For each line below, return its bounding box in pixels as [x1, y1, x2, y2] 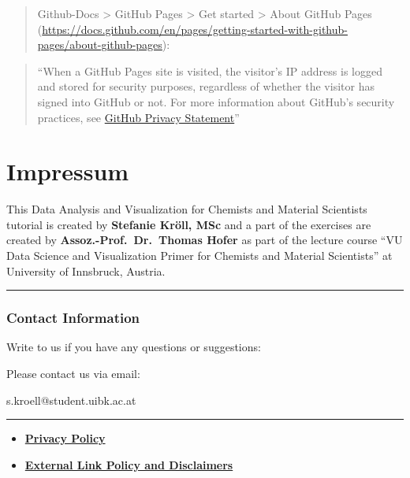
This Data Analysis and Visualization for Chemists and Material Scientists [6, 201, 367, 217]
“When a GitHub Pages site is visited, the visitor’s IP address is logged [37, 62, 382, 79]
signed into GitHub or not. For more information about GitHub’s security [37, 93, 395, 109]
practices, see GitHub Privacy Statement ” [37, 109, 240, 125]
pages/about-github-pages [37, 36, 162, 53]
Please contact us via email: [6, 365, 140, 382]
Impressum [6, 155, 129, 187]
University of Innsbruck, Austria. [6, 262, 166, 279]
